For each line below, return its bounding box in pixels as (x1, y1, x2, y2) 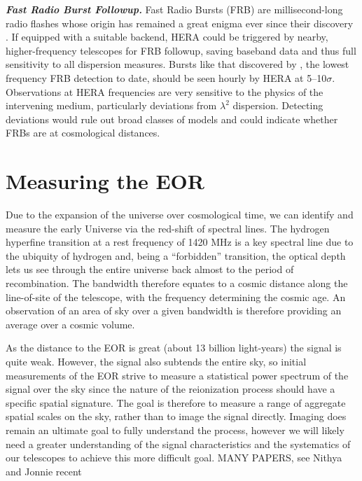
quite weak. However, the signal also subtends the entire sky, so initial (6, 354, 307, 368)
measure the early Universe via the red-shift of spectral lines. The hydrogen (6, 221, 330, 235)
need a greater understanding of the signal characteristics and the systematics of (6, 436, 351, 451)
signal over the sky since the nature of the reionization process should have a (6, 382, 335, 396)
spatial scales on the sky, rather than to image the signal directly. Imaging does (6, 409, 347, 424)
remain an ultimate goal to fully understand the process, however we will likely (6, 422, 344, 437)
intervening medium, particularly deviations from (6, 98, 217, 113)
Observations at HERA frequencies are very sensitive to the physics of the (6, 84, 323, 99)
